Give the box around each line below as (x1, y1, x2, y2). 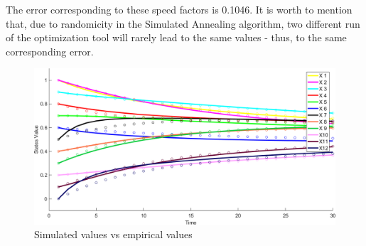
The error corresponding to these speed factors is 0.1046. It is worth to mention (6, 2, 352, 16)
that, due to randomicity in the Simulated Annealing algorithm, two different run (6, 16, 360, 31)
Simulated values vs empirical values (34, 227, 193, 242)
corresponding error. (6, 43, 94, 58)
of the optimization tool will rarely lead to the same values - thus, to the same (6, 30, 347, 45)
